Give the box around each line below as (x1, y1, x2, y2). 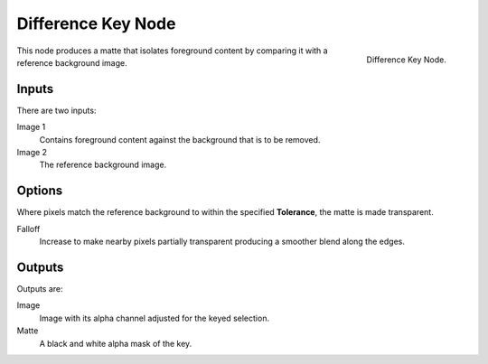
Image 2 (16, 147, 48, 158)
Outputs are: (16, 284, 63, 294)
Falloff (16, 223, 41, 234)
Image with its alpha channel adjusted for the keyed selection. (39, 313, 270, 323)
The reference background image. (39, 159, 167, 171)
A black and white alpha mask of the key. (39, 338, 192, 349)
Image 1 (16, 122, 46, 133)
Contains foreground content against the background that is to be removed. (39, 134, 321, 145)
